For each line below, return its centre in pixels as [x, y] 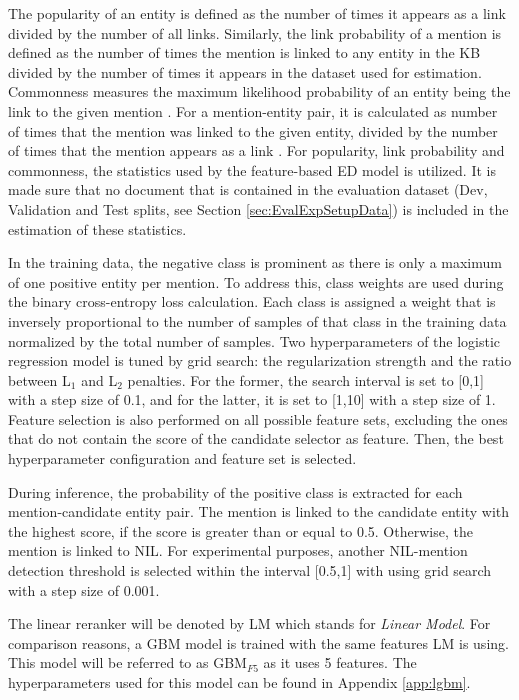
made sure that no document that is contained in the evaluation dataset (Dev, [248, 189]
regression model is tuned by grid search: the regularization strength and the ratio [260, 360]
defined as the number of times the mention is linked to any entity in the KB [244, 52]
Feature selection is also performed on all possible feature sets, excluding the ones [258, 418]
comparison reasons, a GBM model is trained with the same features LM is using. [258, 642]
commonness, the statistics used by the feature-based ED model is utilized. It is [252, 169]
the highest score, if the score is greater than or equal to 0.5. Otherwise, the [240, 530]
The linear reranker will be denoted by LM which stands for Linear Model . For [249, 623]
